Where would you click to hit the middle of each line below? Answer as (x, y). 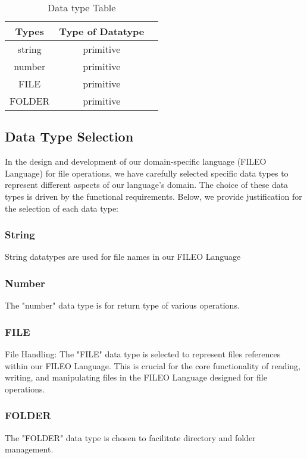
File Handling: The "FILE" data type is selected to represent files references (143, 354)
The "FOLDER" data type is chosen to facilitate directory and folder (130, 437)
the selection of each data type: (62, 208)
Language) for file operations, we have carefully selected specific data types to (147, 173)
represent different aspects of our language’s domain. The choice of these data (147, 185)
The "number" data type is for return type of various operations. (122, 305)
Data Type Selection (69, 136)
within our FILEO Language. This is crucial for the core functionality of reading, (153, 365)
